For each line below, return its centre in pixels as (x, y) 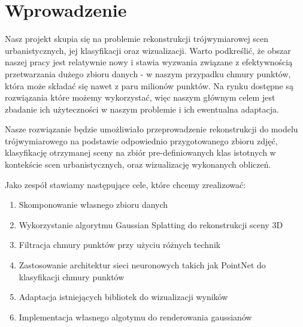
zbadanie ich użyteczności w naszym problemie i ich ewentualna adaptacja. (142, 109)
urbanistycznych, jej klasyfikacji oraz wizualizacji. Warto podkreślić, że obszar (148, 50)
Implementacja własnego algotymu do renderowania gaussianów (135, 317)
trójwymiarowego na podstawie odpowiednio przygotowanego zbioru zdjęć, (141, 140)
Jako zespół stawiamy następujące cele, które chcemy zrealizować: (125, 184)
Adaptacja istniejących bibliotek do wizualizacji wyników (123, 297)
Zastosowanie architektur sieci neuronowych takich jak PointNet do (142, 265)
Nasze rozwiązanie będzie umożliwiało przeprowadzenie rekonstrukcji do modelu (151, 129)
